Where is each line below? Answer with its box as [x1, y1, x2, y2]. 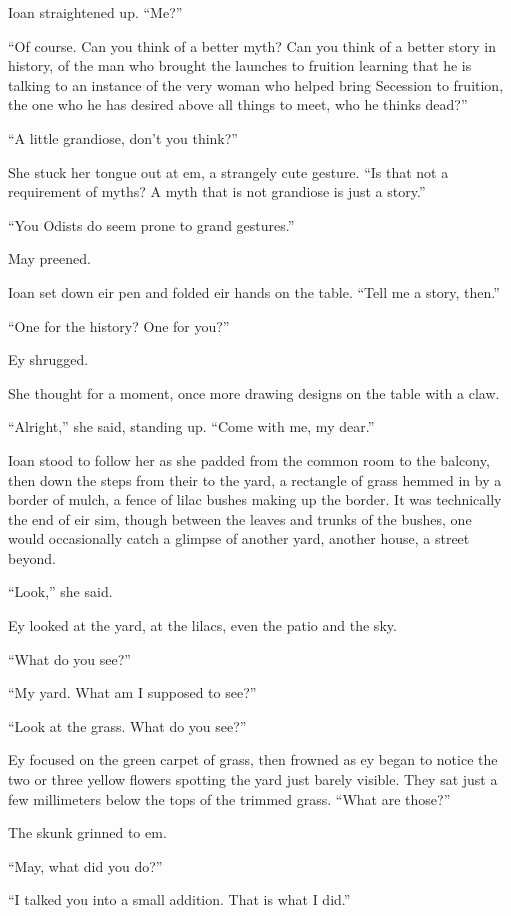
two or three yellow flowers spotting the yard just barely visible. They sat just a [8, 769, 498, 790]
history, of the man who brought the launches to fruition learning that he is [8, 55, 472, 76]
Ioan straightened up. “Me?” [8, 2, 183, 22]
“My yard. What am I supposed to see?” [8, 682, 257, 703]
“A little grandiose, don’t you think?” [8, 127, 238, 148]
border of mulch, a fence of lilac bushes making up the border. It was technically [8, 489, 502, 510]
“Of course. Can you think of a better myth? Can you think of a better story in [8, 35, 496, 56]
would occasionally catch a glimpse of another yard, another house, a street [8, 528, 470, 549]
